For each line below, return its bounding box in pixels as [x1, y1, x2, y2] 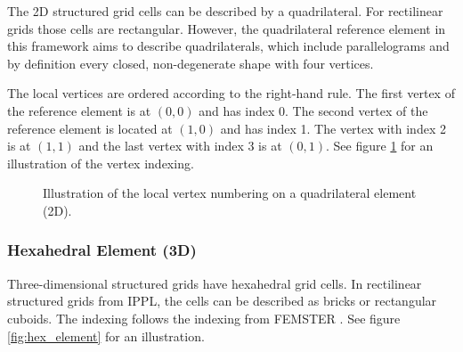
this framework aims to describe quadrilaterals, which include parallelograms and [7, 37, 450, 55]
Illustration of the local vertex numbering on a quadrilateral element [43, 184, 417, 202]
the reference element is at [7, 101, 151, 119]
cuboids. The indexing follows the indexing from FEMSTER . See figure [7, 308, 401, 327]
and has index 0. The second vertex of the [199, 101, 428, 119]
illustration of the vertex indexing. [7, 153, 194, 172]
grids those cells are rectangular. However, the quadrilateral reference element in [7, 19, 446, 37]
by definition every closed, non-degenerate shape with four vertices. [7, 53, 374, 72]
